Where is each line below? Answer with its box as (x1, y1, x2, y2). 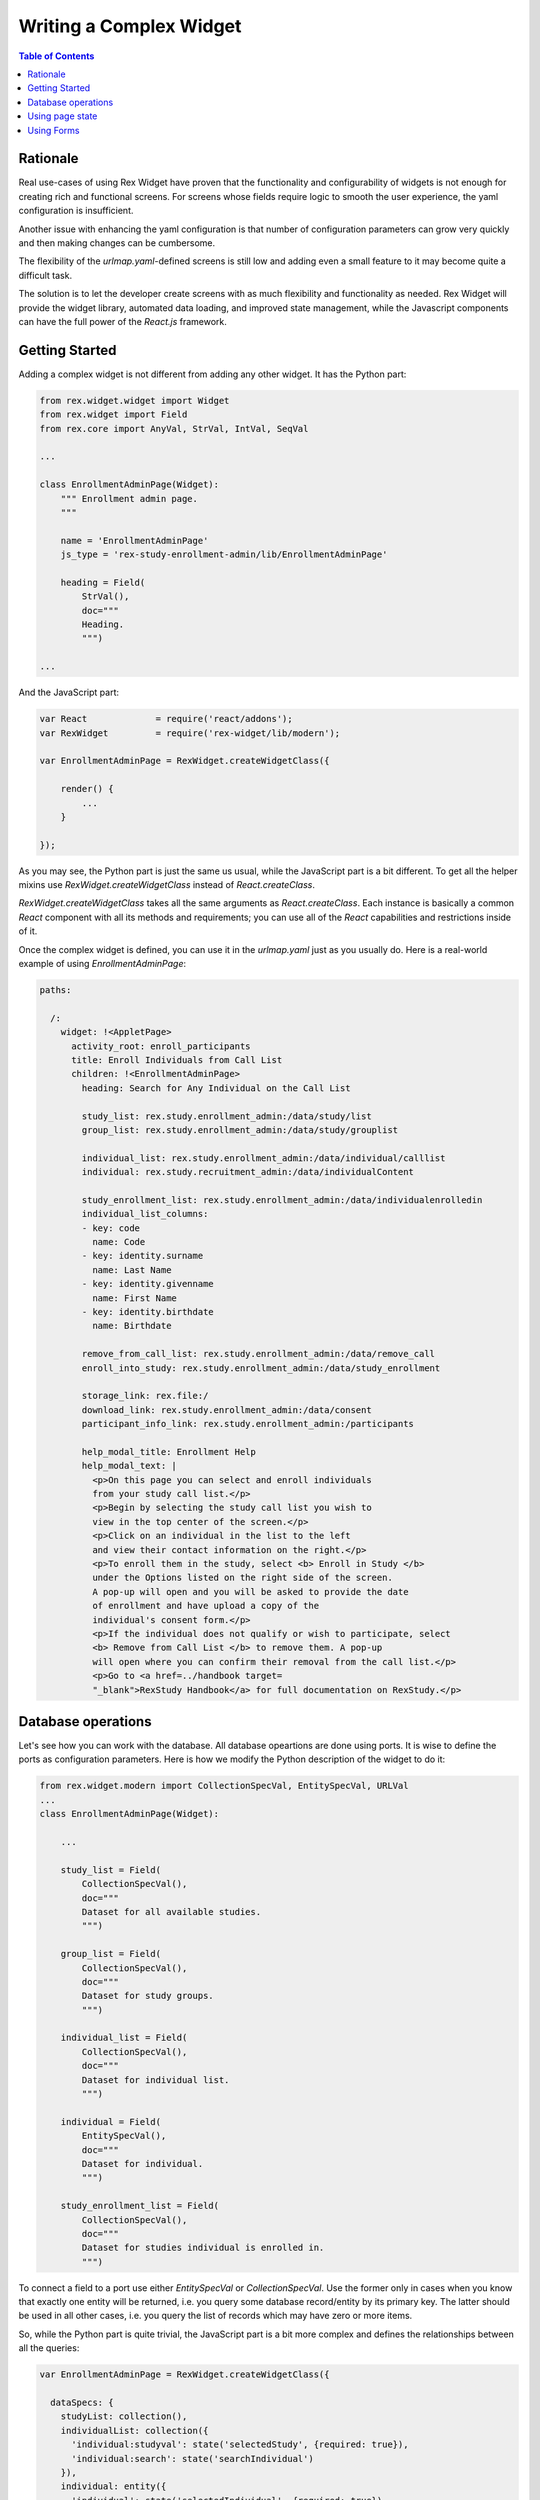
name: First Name (91, 1292, 177, 1304)
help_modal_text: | (81, 1460, 177, 1472)
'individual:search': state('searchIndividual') (71, 2453, 314, 2464)
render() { (60, 783, 114, 795)
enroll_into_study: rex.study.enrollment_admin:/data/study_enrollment (81, 1362, 441, 1374)
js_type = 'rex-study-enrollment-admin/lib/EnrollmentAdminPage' (60, 549, 388, 560)
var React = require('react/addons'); (39, 713, 294, 725)
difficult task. (18, 269, 73, 281)
